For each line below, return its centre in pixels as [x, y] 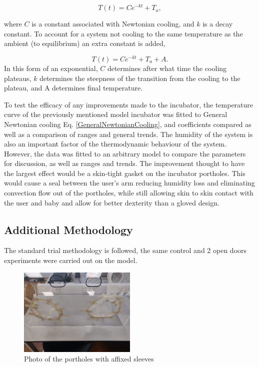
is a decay [218, 24]
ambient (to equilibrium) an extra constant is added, [85, 43]
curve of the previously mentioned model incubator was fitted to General [116, 114]
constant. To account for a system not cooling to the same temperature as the [123, 33]
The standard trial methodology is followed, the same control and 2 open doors [125, 250]
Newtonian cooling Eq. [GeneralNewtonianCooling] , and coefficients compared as [128, 124]
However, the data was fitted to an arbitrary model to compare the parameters [125, 153]
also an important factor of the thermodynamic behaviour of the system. [115, 144]
